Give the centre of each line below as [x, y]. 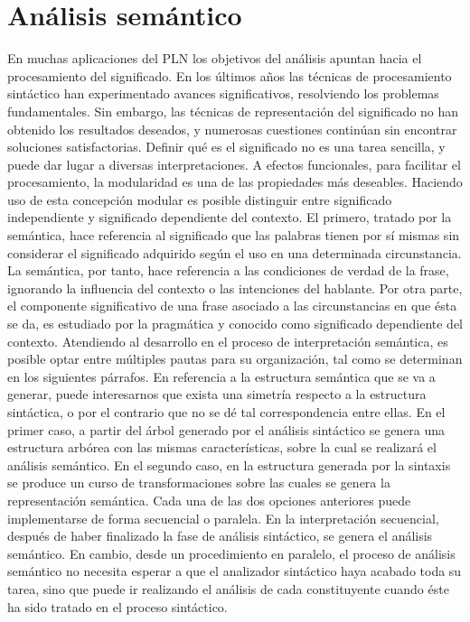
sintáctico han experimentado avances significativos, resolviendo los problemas [223, 93]
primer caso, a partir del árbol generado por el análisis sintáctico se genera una [226, 429]
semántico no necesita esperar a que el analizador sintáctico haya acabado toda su [235, 571]
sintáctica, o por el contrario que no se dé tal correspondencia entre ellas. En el [226, 412]
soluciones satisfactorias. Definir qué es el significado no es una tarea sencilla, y [226, 147]
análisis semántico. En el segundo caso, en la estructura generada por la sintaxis [229, 464]
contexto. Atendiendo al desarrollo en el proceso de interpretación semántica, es [228, 341]
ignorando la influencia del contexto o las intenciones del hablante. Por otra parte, [235, 288]
